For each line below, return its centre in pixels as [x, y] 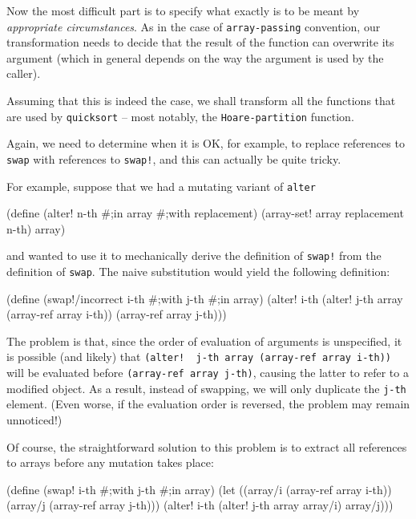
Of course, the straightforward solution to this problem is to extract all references [207, 446]
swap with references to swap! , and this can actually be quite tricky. [174, 158]
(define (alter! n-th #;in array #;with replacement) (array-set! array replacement [205, 213]
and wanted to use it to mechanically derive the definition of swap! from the [194, 255]
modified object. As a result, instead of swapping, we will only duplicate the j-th [206, 388]
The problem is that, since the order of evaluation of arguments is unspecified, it [204, 341]
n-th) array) [36, 228]
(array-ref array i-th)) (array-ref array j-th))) [117, 314]
